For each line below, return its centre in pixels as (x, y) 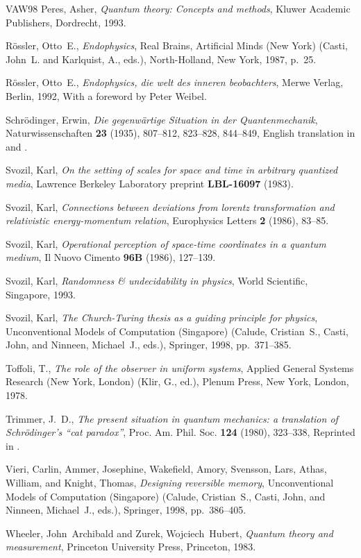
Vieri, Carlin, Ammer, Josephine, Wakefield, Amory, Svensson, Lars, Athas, (166, 469)
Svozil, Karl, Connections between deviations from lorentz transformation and (170, 206)
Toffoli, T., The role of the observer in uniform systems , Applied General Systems (180, 367)
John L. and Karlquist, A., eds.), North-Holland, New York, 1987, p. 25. (161, 59)
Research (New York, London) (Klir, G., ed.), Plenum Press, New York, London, (177, 381)
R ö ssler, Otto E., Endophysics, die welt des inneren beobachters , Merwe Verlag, (175, 82)
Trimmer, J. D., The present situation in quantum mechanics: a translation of (172, 418)
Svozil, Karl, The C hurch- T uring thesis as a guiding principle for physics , (162, 318)
